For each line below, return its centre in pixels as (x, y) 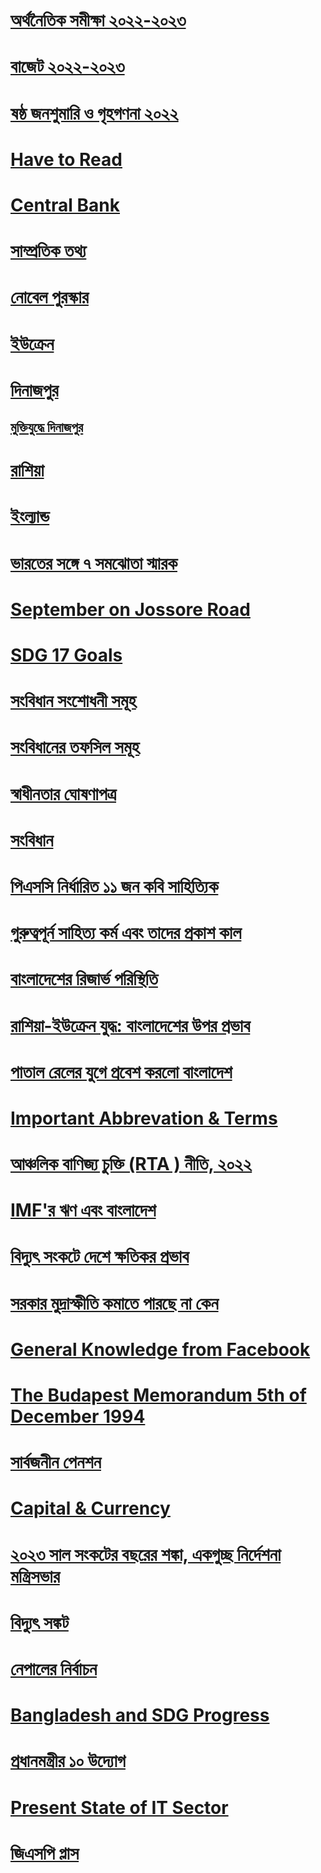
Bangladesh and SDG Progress (140, 1715)
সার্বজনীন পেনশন (56, 1462)
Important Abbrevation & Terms (144, 1118)
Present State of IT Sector (119, 1807)
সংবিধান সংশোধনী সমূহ (73, 701)
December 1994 (78, 1416)
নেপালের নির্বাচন (54, 1668)
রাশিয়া (27, 470)
